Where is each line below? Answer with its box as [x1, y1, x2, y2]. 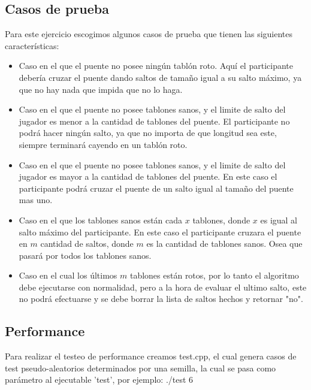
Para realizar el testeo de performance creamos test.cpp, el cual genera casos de [5, 350, 297, 362]
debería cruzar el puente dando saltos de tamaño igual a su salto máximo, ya [19, 71, 302, 83]
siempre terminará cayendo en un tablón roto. [19, 138, 188, 150]
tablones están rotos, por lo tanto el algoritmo [129, 269, 299, 282]
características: [5, 39, 59, 52]
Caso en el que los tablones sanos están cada [19, 213, 183, 226]
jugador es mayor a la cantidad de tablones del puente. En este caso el [19, 170, 277, 183]
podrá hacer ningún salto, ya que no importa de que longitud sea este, [19, 126, 277, 139]
